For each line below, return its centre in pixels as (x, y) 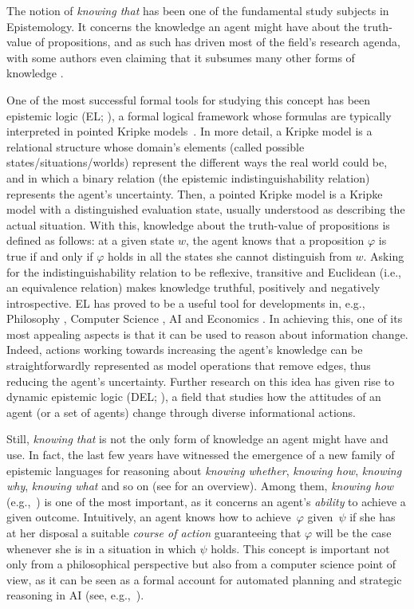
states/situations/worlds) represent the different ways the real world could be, (197, 162)
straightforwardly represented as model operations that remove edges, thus (189, 365)
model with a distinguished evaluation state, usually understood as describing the (206, 209)
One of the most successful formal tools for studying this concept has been (189, 99)
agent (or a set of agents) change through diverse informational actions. (181, 412)
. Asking (384, 255)
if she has (373, 517)
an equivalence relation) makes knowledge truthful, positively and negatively (193, 287)
